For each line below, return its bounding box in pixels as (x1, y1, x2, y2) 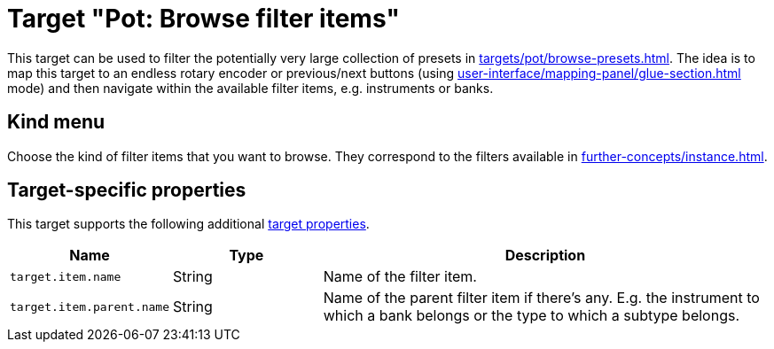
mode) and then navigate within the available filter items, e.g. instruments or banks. (7, 80, 494, 96)
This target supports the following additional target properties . (7, 216, 370, 232)
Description (504, 246, 586, 265)
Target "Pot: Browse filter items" (7, 4, 400, 34)
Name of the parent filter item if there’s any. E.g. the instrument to (323, 289, 760, 307)
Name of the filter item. (323, 268, 477, 286)
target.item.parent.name (10, 299, 170, 314)
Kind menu (7, 111, 106, 134)
